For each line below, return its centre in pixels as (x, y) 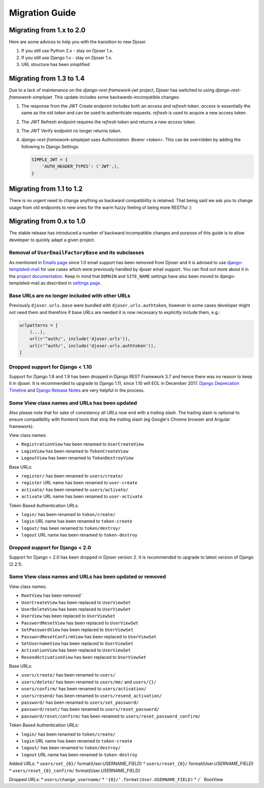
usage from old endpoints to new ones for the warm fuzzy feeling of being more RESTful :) (100, 207)
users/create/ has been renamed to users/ (68, 675)
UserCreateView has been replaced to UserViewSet (76, 602)
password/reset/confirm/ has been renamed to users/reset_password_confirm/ (111, 716)
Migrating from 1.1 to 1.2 (46, 189)
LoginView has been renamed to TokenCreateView (75, 451)
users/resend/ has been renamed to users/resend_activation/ (92, 696)
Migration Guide (43, 13)
